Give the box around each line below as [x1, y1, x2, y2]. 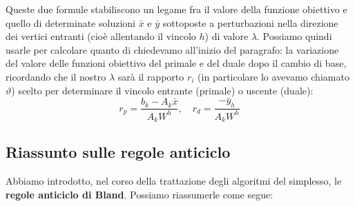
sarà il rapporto [117, 69, 184, 83]
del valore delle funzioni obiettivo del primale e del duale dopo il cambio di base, [6, 56, 347, 70]
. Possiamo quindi [257, 29, 332, 43]
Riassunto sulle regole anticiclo [6, 141, 231, 163]
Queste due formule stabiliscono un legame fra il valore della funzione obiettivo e [6, 2, 347, 16]
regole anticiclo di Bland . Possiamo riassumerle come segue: [6, 187, 274, 201]
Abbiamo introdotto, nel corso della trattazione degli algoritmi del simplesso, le [6, 174, 342, 188]
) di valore [204, 29, 249, 43]
